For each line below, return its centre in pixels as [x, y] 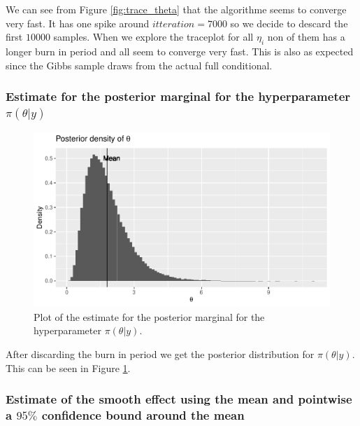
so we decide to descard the [289, 23]
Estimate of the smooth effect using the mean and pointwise [179, 399]
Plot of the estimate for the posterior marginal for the [149, 316]
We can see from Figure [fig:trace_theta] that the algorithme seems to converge [176, 9]
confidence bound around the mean [143, 415]
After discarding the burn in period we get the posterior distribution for [160, 354]
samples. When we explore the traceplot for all [153, 37]
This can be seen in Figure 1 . [68, 367]
